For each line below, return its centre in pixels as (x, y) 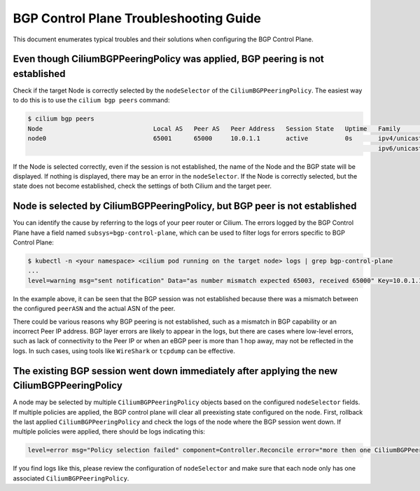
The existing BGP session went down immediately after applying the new (175, 371)
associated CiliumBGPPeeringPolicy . (71, 478)
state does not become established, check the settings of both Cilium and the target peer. (142, 186)
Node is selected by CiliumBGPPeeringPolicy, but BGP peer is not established (185, 206)
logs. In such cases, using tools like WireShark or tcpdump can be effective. (124, 351)
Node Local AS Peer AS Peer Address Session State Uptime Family (214, 129)
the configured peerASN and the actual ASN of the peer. (94, 309)
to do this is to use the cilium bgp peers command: (91, 100)
